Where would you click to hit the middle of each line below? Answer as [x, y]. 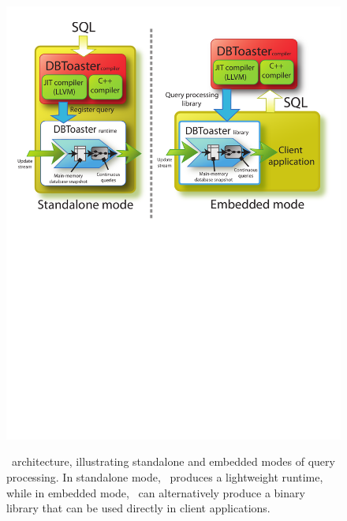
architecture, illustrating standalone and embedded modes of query [173, 461]
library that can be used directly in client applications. [138, 508]
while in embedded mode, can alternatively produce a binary [156, 492]
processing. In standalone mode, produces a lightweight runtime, [165, 477]
